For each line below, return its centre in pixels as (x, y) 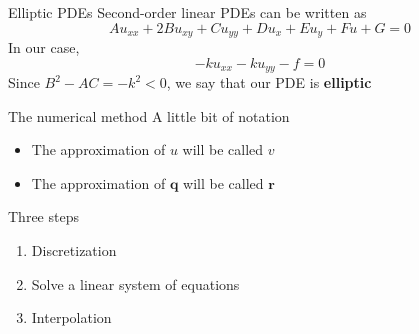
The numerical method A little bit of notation (149, 115)
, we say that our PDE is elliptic (269, 82)
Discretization (74, 250)
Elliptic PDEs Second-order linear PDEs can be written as (187, 12)
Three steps (43, 216)
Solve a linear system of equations (135, 283)
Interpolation (71, 317)
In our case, (44, 47)
